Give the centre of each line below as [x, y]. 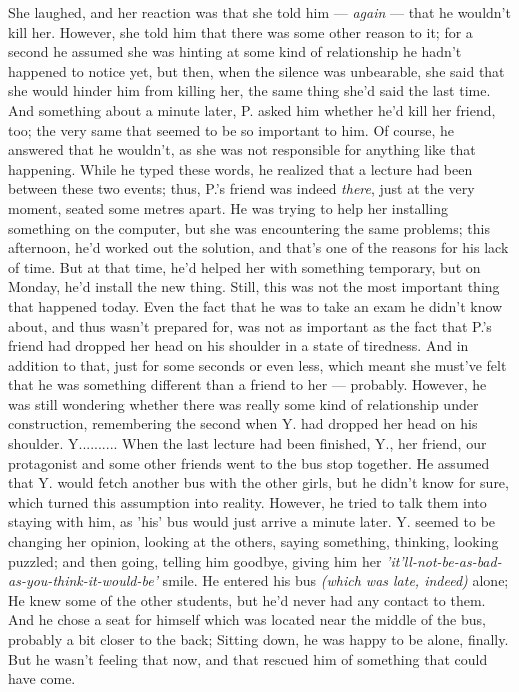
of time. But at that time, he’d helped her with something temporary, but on [244, 266]
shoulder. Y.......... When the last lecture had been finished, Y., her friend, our [247, 443]
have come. [42, 678]
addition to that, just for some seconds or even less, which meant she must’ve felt [257, 364]
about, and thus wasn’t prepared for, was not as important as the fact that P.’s [250, 325]
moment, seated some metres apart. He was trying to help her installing [228, 207]
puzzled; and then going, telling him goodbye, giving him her [195, 560]
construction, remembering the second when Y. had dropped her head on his [243, 423]
